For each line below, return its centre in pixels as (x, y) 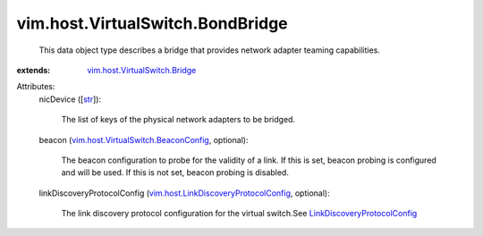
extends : (34, 70)
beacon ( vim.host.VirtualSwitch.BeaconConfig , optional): (144, 139)
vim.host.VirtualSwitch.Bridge (142, 70)
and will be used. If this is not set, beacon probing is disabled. (175, 173)
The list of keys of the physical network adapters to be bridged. (178, 120)
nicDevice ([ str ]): (70, 99)
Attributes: (36, 87)
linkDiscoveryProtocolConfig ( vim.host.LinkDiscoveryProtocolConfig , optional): (184, 193)
